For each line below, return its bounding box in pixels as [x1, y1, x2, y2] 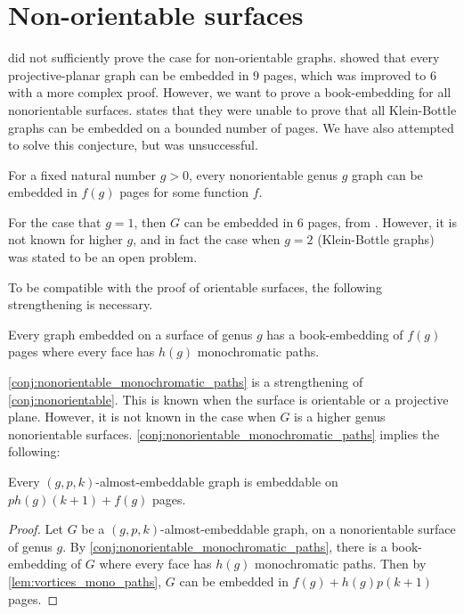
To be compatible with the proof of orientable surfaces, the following [8, 277, 382, 296]
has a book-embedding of [266, 324, 403, 343]
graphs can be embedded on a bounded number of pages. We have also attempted [8, 118, 454, 136]
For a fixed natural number [8, 165, 157, 184]
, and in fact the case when [133, 230, 281, 249]
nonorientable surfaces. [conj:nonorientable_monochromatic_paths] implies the [8, 424, 440, 443]
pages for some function [119, 183, 249, 201]
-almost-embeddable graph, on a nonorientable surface [160, 520, 456, 538]
